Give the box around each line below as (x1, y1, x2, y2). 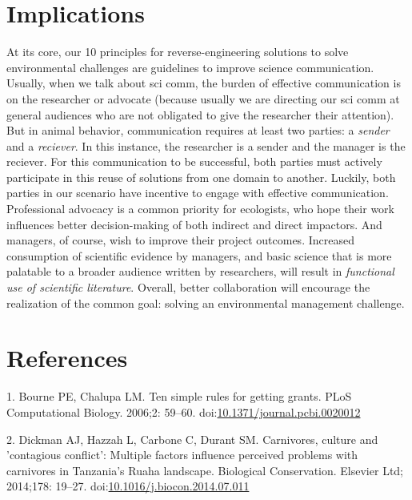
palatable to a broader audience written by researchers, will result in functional (6, 263, 394, 280)
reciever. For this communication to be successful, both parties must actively (6, 153, 382, 170)
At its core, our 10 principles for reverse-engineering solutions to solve (6, 43, 349, 60)
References (6, 341, 128, 374)
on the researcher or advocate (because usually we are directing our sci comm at (6, 90, 400, 107)
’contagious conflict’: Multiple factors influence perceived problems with (6, 446, 358, 463)
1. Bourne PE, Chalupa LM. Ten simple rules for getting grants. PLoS (6, 388, 352, 405)
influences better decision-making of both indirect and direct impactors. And (6, 216, 382, 232)
